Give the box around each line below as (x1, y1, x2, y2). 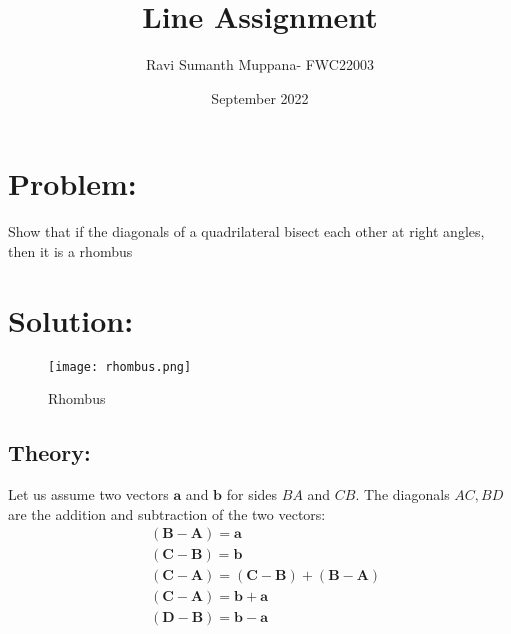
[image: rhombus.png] (48, 359, 192, 374)
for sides (226, 484, 278, 505)
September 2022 (211, 87, 309, 108)
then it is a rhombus (8, 240, 133, 261)
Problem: (8, 163, 137, 204)
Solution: (8, 299, 134, 340)
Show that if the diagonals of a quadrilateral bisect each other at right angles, (8, 221, 485, 242)
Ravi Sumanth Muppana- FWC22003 (146, 54, 374, 75)
